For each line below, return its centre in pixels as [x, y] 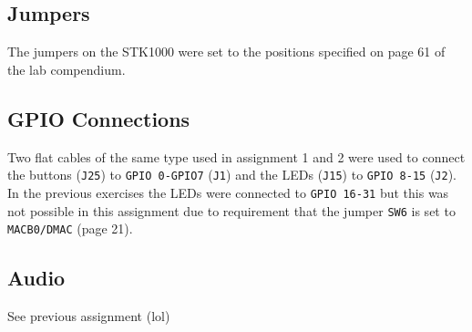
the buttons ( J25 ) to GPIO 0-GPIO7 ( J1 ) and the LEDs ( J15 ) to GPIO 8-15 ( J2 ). [232, 175]
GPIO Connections [99, 118]
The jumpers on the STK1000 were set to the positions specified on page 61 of [226, 52]
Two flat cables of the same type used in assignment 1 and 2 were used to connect [236, 156]
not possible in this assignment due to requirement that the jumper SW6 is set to [231, 210]
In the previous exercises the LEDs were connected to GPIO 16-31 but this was [228, 192]
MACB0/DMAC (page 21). [70, 228]
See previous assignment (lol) [89, 316]
